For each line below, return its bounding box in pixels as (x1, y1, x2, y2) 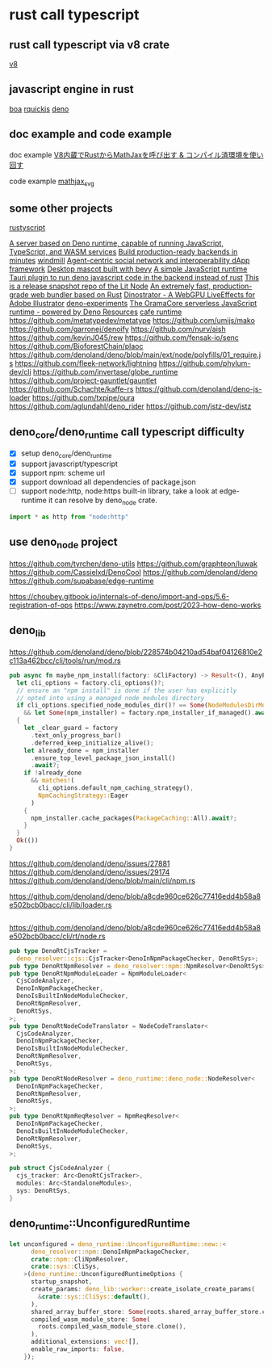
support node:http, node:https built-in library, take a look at (20, 486, 218, 496)
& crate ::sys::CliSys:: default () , (38, 1292, 151, 1301)
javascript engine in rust (9, 82, 134, 96)
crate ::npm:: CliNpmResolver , (30, 1255, 129, 1263)
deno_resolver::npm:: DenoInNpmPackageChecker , (30, 1248, 190, 1256)
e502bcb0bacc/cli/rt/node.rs (9, 931, 106, 941)
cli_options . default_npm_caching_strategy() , (38, 784, 195, 792)
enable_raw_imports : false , (30, 1345, 126, 1353)
